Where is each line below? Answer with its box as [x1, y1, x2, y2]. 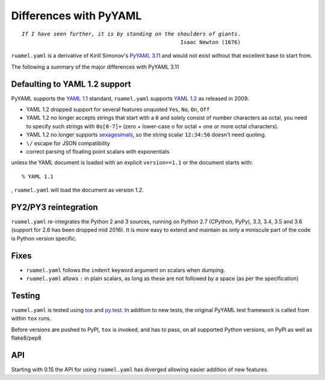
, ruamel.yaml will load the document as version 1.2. [11, 187, 144, 194]
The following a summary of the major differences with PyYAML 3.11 [11, 63, 179, 70]
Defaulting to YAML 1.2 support [11, 79, 131, 89]
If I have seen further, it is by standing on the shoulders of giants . [22, 30, 241, 37]
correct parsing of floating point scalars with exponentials [26, 148, 170, 155]
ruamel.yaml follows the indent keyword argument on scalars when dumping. [26, 266, 226, 273]
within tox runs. [11, 315, 51, 322]
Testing [11, 290, 40, 301]
